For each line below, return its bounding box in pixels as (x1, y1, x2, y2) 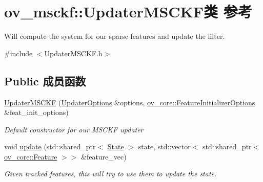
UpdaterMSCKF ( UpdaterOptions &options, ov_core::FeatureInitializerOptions (4, 97, 255, 107)
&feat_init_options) (4, 107, 69, 118)
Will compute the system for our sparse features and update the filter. (4, 31, 225, 41)
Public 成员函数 (4, 73, 86, 88)
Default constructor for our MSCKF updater (4, 124, 144, 134)
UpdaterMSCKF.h (44, 48, 103, 58)
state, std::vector (138, 141, 191, 152)
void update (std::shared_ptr (4, 141, 96, 152)
